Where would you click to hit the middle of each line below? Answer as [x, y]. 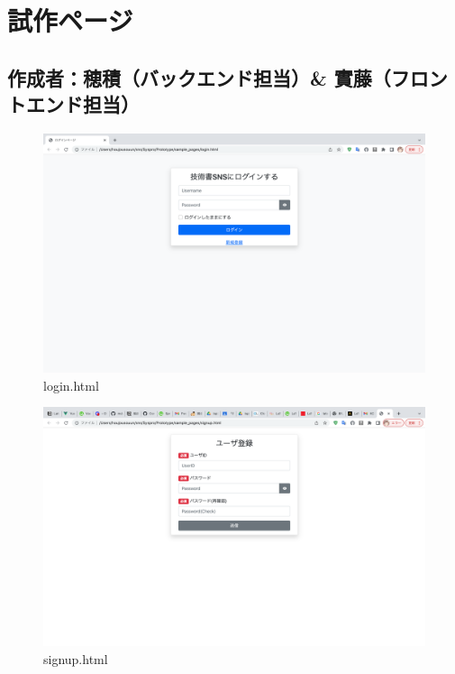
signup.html [76, 658]
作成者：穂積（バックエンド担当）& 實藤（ [199, 77]
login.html [71, 385]
